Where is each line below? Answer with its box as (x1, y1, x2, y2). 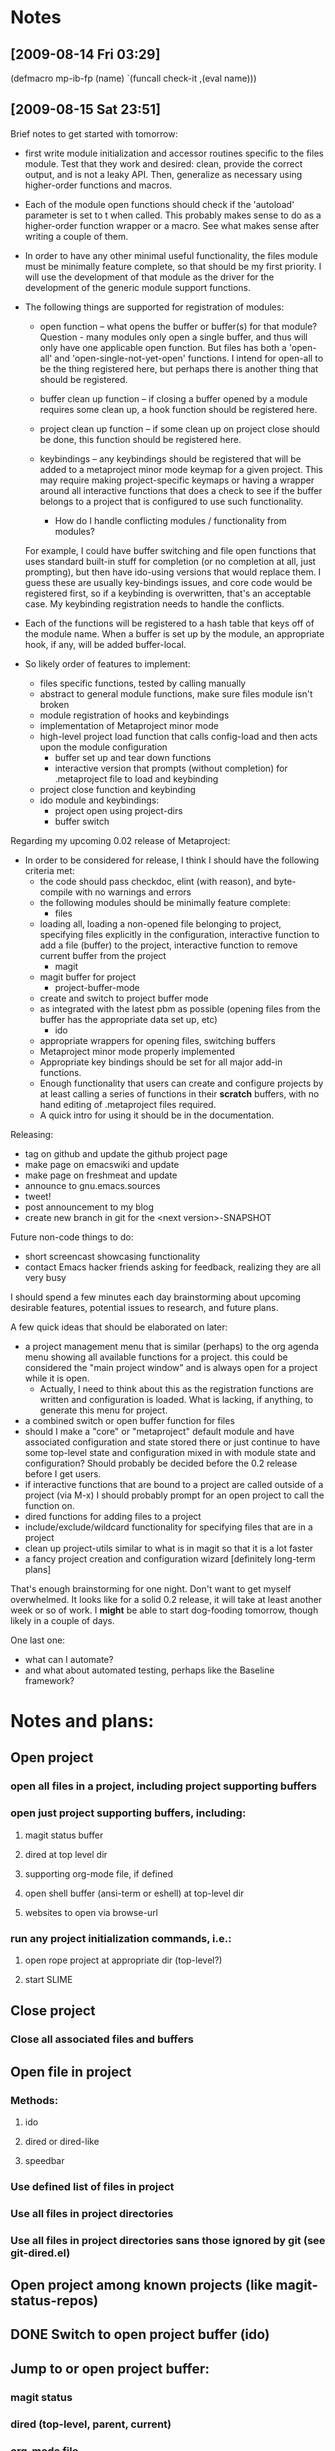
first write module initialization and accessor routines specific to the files (24, 147, 324, 159)
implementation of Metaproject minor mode (39, 719, 219, 731)
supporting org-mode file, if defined (24, 1867, 173, 1880)
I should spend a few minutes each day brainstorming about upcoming (10, 1291, 302, 1303)
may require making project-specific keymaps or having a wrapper (39, 474, 315, 486)
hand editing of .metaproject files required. (39, 1098, 217, 1110)
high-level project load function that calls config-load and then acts (39, 730, 318, 742)
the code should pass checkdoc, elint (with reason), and (39, 875, 272, 887)
